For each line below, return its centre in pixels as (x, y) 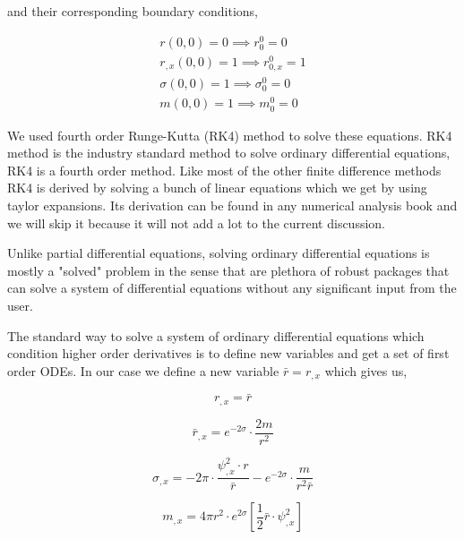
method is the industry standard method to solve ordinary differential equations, (229, 153)
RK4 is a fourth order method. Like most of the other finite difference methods (224, 170)
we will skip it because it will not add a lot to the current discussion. (197, 222)
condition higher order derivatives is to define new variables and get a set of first (228, 353)
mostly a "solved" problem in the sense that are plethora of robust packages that (228, 270)
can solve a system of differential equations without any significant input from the (232, 288)
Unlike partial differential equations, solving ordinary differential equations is (219, 253)
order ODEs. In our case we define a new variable (143, 370)
